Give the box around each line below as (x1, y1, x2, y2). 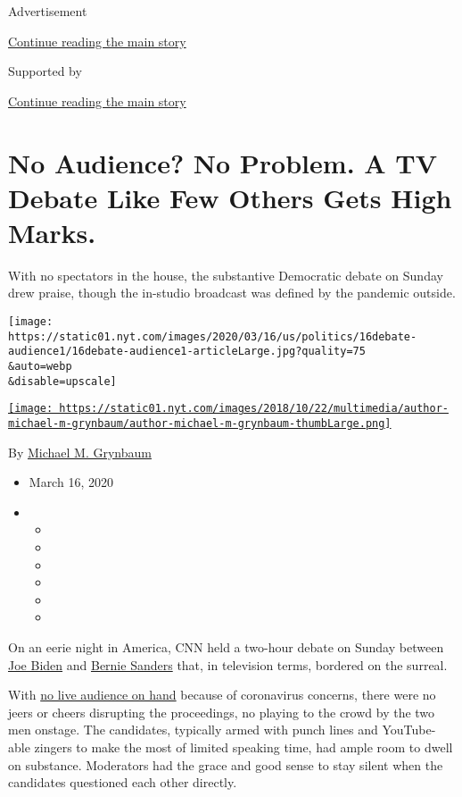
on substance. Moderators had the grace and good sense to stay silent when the (8, 755, 443, 774)
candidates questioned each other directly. (8, 773, 237, 792)
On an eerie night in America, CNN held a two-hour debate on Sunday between (8, 638, 444, 656)
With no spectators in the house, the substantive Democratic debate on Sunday (8, 265, 443, 284)
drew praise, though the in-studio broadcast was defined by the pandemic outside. (8, 283, 456, 302)
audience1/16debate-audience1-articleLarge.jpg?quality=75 (8, 345, 366, 358)
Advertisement (8, 2, 87, 20)
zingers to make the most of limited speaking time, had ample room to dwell (34, 737, 453, 756)
